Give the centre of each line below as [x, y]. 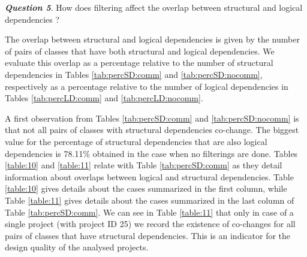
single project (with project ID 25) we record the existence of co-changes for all [150, 224]
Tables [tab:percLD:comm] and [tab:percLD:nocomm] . [104, 98]
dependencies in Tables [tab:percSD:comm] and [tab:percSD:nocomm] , [134, 74]
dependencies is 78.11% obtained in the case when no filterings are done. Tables [151, 153]
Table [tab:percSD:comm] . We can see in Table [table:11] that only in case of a [149, 212]
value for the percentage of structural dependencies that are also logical [136, 141]
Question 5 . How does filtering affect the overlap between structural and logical [154, 7]
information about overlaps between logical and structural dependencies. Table [149, 176]
